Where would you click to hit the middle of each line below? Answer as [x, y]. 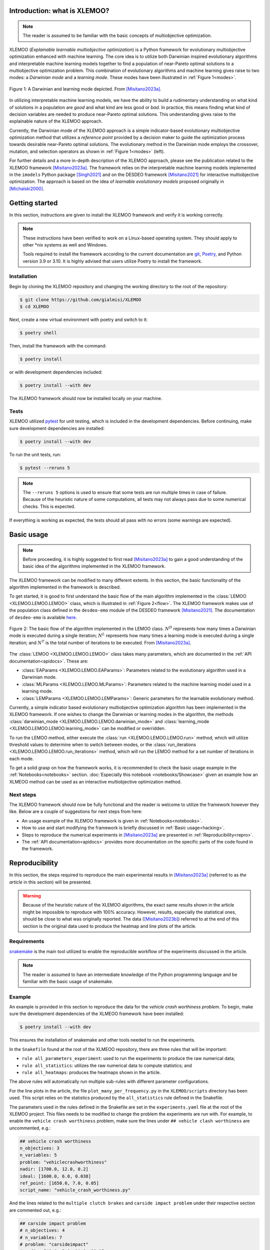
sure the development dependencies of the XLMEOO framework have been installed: [97, 1014]
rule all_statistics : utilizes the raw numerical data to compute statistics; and [107, 1065]
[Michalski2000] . [27, 188]
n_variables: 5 [38, 1155]
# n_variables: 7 [41, 1237]
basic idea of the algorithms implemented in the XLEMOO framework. [94, 566]
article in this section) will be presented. [50, 882]
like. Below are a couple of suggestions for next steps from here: [76, 811]
